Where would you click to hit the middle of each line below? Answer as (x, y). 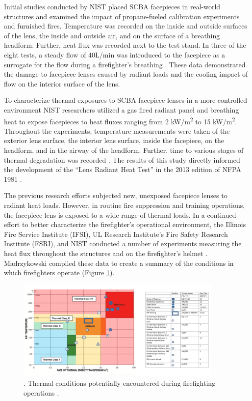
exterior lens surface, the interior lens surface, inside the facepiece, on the (114, 140)
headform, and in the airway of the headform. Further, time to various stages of (124, 150)
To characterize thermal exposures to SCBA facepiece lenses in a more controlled (126, 100)
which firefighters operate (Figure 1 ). (59, 272)
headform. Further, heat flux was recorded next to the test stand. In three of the (125, 45)
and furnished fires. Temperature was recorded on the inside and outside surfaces (126, 26)
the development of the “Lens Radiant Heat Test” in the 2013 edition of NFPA (123, 169)
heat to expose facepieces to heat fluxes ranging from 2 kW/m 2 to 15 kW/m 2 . (121, 120)
